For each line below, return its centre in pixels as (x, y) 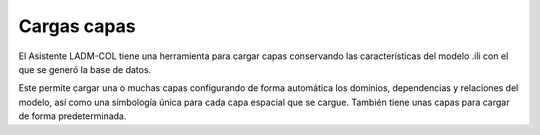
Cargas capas (77, 26)
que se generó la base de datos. (85, 69)
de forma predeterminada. (72, 116)
